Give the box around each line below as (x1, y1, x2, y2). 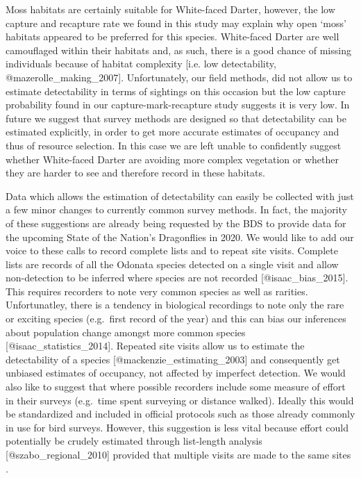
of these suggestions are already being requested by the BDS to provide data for (6, 215, 346, 230)
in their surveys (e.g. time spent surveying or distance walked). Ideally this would (6, 393, 354, 407)
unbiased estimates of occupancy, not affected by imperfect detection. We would (6, 365, 346, 380)
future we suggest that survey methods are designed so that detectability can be (6, 110, 346, 125)
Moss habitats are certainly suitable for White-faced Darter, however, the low (6, 2, 335, 16)
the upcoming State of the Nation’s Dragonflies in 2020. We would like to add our (6, 229, 354, 244)
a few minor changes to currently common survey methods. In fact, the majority (6, 202, 347, 217)
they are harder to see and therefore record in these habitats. (6, 165, 265, 180)
